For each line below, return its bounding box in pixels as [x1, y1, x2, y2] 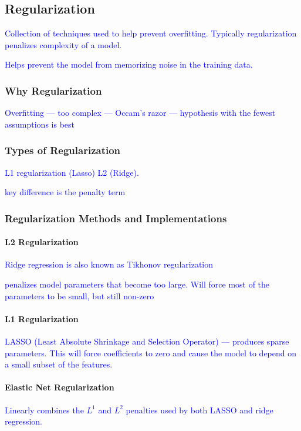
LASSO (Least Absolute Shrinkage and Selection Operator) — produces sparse [5, 335, 289, 348]
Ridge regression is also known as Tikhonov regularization [5, 258, 214, 270]
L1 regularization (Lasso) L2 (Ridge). [5, 166, 139, 178]
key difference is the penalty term [5, 186, 126, 198]
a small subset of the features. [5, 358, 113, 370]
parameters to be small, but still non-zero [5, 289, 154, 302]
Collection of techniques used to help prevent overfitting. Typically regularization [5, 27, 297, 39]
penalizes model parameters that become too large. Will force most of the [5, 278, 270, 290]
